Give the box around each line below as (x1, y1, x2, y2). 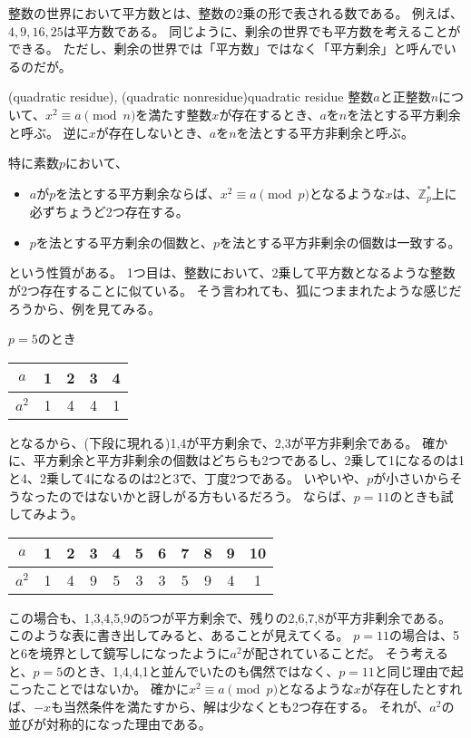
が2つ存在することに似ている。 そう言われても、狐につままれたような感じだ (8, 280, 462, 299)
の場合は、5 (388, 626, 459, 645)
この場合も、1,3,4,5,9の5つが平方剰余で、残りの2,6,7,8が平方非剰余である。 (8, 607, 452, 626)
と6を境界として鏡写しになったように (8, 643, 231, 662)
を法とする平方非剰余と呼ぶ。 (236, 122, 415, 141)
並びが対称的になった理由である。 (8, 714, 211, 733)
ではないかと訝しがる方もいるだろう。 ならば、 (71, 486, 354, 505)
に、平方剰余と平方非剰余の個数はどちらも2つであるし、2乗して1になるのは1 (8, 451, 466, 470)
